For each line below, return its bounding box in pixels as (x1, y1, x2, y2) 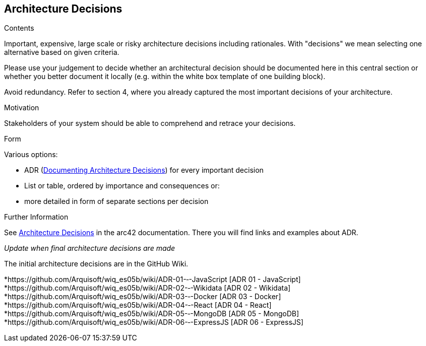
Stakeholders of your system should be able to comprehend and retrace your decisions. (4, 119, 296, 128)
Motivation (4, 103, 39, 112)
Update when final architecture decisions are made (4, 244, 175, 253)
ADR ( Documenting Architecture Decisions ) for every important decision (24, 166, 264, 175)
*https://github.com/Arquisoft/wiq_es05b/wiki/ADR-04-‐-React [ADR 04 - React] (4, 301, 272, 310)
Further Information (4, 213, 69, 222)
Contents (4, 24, 34, 33)
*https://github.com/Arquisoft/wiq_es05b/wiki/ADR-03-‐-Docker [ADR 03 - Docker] (4, 292, 281, 301)
